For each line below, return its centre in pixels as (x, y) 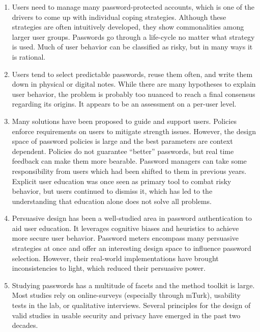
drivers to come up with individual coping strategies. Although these (119, 17)
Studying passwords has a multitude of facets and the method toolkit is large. (133, 285)
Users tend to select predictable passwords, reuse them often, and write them (132, 74)
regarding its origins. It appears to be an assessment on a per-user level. (124, 104)
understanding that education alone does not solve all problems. (112, 201)
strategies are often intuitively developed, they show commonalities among (128, 27)
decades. (25, 325)
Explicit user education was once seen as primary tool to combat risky (122, 181)
